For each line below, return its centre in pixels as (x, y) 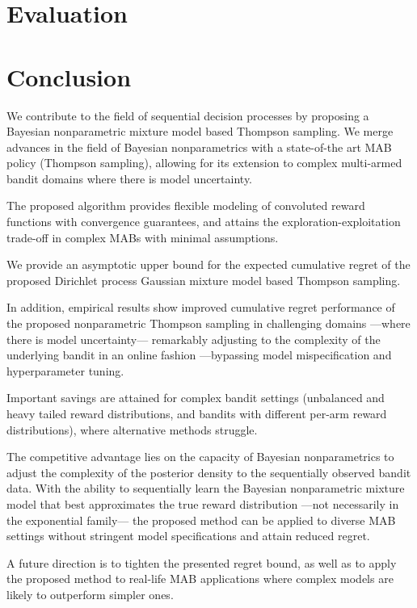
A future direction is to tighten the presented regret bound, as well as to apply (202, 562)
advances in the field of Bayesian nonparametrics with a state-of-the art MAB (199, 147)
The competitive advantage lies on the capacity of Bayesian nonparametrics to (200, 457)
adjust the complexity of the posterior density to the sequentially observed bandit (209, 472)
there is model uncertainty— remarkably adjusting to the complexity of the (194, 339)
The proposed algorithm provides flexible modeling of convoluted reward (186, 205)
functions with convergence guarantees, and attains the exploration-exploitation (204, 222)
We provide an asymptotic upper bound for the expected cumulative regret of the (208, 264)
